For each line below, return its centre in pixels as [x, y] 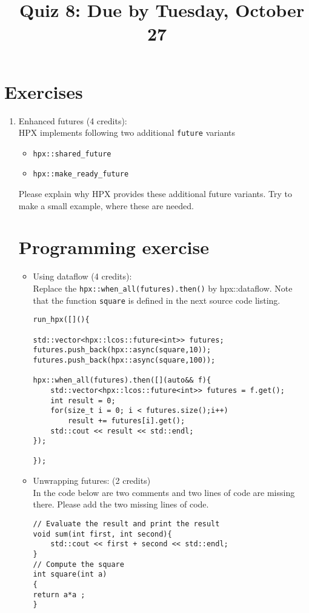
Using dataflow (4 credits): [82, 276]
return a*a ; [59, 595]
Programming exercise [114, 247]
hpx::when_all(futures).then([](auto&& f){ [122, 380]
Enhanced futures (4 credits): [73, 120]
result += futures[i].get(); [126, 420]
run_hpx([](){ [61, 320]
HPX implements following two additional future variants [127, 132]
